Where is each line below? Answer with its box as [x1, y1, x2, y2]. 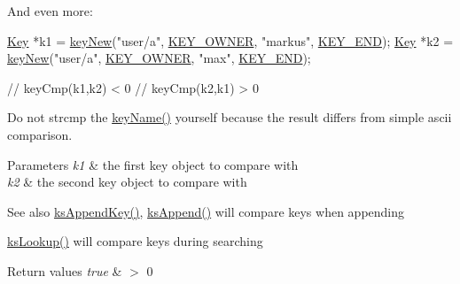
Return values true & [7, 261, 122, 280]
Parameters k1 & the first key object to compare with [7, 155, 299, 173]
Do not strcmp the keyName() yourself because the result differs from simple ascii [7, 108, 452, 127]
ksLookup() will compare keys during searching [7, 232, 263, 250]
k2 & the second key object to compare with [7, 173, 247, 191]
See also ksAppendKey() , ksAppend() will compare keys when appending [7, 202, 405, 220]
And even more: [7, 2, 93, 19]
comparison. [7, 125, 73, 143]
